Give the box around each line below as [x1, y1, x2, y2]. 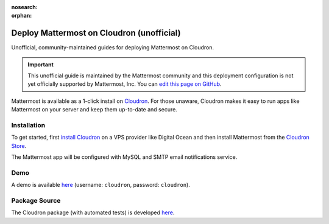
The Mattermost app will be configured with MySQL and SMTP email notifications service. [11, 153, 238, 161]
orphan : [11, 12, 32, 19]
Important [27, 61, 54, 68]
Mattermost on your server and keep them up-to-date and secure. [11, 106, 178, 113]
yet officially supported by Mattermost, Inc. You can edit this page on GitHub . [27, 80, 222, 88]
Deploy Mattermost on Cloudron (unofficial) [11, 28, 181, 38]
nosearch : [11, 4, 38, 10]
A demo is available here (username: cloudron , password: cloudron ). [11, 181, 190, 189]
